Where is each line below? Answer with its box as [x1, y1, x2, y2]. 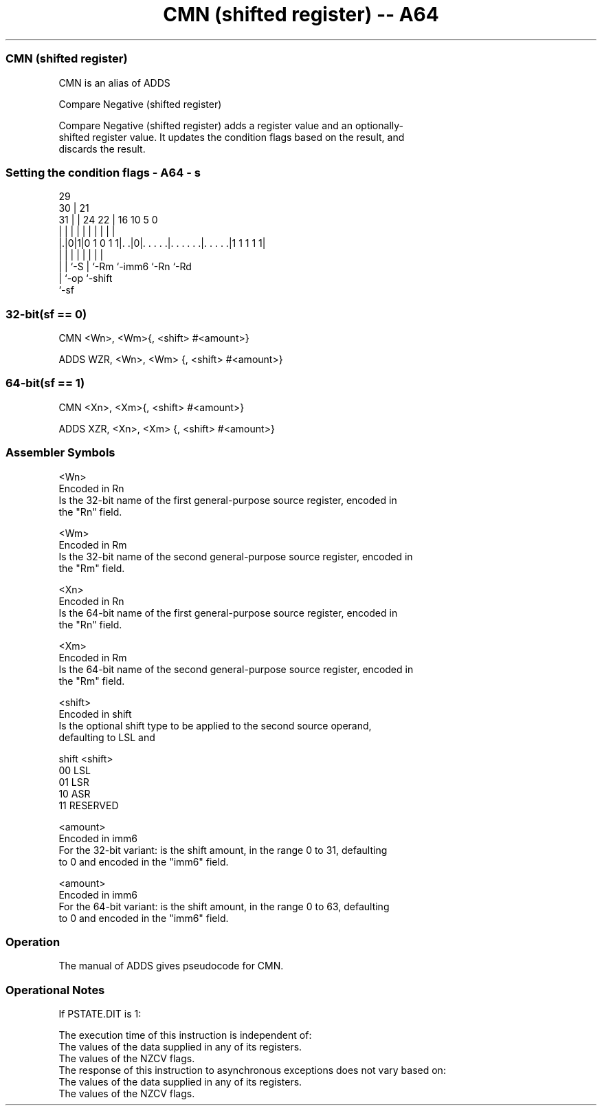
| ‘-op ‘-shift [58, 272, 113, 285]
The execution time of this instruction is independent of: [58, 1029, 312, 1041]
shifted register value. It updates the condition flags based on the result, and [58, 131, 405, 143]
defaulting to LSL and [58, 731, 155, 743]
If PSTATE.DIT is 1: [58, 1008, 142, 1020]
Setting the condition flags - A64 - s [5, 165, 201, 179]
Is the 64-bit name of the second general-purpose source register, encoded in [58, 663, 414, 675]
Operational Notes [5, 982, 105, 997]
